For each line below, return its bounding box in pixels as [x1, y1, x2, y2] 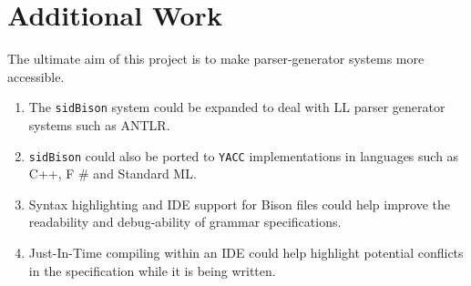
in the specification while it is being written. [28, 260, 276, 280]
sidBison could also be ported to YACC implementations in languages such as [28, 146, 459, 165]
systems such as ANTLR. [28, 115, 170, 134]
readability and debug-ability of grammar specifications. [28, 212, 342, 231]
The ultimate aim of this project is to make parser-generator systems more [7, 49, 425, 68]
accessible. [7, 66, 65, 86]
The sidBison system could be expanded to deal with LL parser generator [28, 97, 445, 117]
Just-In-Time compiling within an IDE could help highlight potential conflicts [28, 243, 464, 261]
